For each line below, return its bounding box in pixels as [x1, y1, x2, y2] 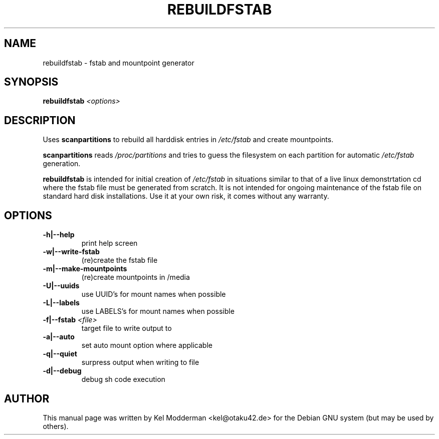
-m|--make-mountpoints [43, 264, 127, 273]
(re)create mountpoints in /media [81, 273, 190, 282]
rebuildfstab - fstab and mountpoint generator [43, 58, 194, 67]
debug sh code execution [81, 375, 165, 384]
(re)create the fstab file [81, 256, 158, 265]
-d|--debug [43, 366, 82, 375]
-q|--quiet [43, 349, 77, 358]
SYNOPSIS [4, 76, 59, 89]
